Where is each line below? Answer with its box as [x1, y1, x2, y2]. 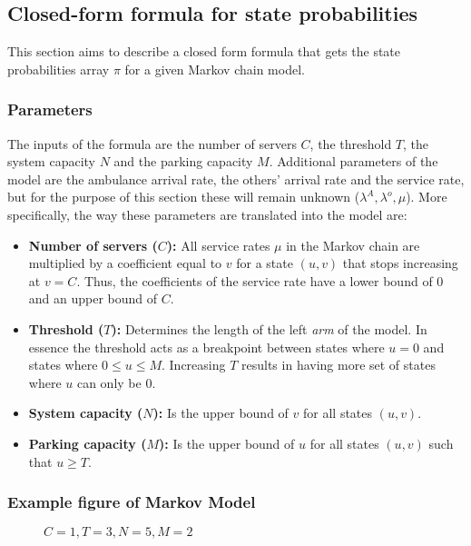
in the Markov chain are [286, 235, 420, 254]
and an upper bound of [28, 289, 158, 308]
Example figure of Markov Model [7, 491, 256, 513]
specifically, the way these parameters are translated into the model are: [7, 204, 407, 223]
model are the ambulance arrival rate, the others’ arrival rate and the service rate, [7, 169, 465, 188]
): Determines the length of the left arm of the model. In [111, 319, 427, 338]
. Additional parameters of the [269, 152, 438, 171]
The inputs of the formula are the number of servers [7, 134, 297, 153]
